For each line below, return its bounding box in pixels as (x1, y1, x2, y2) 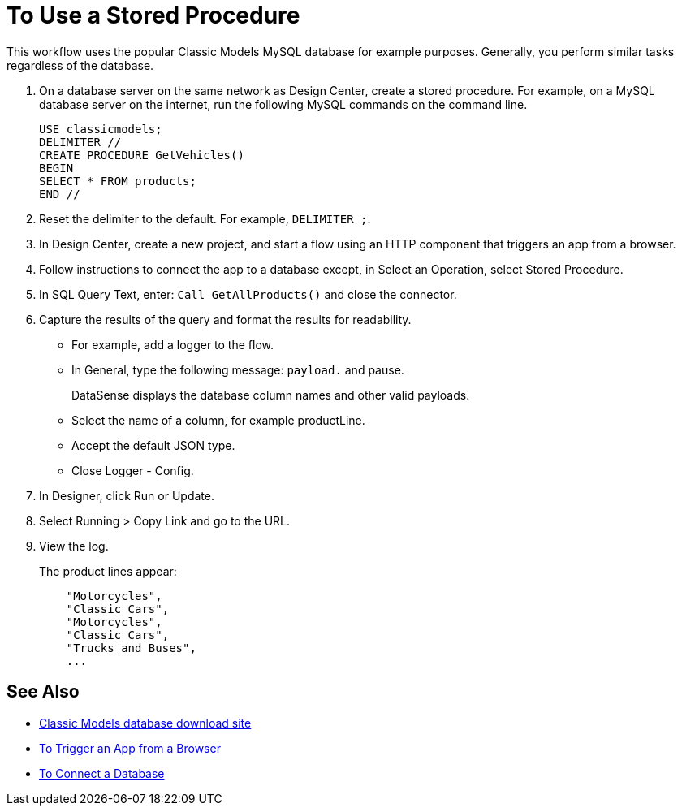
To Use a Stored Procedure (6, 2, 300, 29)
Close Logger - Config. (71, 463, 194, 477)
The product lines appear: (39, 564, 177, 578)
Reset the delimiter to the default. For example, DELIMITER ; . (39, 211, 371, 226)
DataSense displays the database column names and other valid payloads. (71, 387, 470, 402)
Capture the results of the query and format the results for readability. (39, 312, 412, 326)
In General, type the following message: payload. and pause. (71, 362, 404, 377)
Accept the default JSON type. (71, 438, 235, 452)
